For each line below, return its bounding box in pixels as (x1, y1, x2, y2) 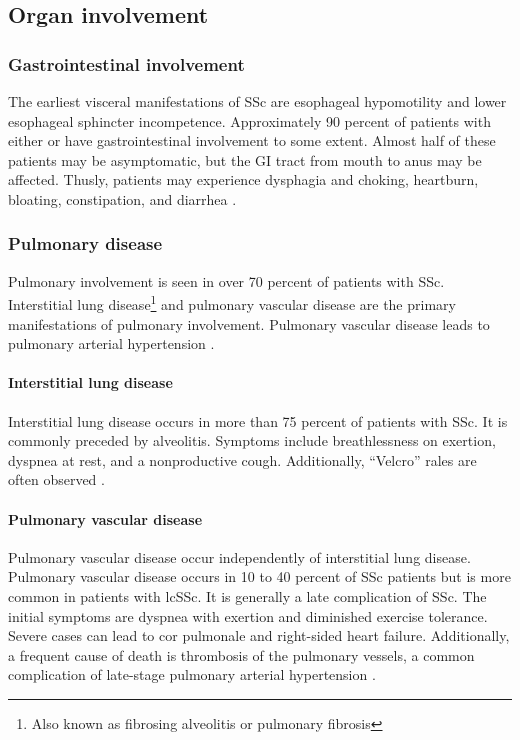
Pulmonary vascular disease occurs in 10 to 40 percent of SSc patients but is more (8, 566, 511, 587)
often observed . (8, 469, 105, 490)
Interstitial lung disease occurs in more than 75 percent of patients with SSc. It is (8, 410, 508, 431)
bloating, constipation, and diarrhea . (8, 188, 237, 209)
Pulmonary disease (8, 231, 163, 256)
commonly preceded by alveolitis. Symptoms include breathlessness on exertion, (8, 430, 496, 451)
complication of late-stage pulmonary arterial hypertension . (8, 664, 376, 685)
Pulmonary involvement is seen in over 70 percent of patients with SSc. (8, 270, 445, 291)
